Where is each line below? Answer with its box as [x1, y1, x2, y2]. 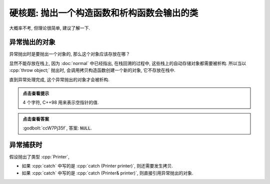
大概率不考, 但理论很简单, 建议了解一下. [9, 25, 90, 31]
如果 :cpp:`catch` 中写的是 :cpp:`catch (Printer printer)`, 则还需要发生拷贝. [21, 163, 173, 169]
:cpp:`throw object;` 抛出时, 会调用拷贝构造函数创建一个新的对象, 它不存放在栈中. [9, 67, 175, 73]
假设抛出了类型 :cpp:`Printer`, [9, 154, 70, 160]
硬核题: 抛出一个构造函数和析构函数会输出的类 [9, 7, 198, 18]
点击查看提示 [22, 90, 49, 96]
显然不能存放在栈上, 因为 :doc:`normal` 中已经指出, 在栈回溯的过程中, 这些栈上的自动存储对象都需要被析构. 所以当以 [9, 60, 246, 66]
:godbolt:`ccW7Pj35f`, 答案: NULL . [22, 125, 92, 131]
